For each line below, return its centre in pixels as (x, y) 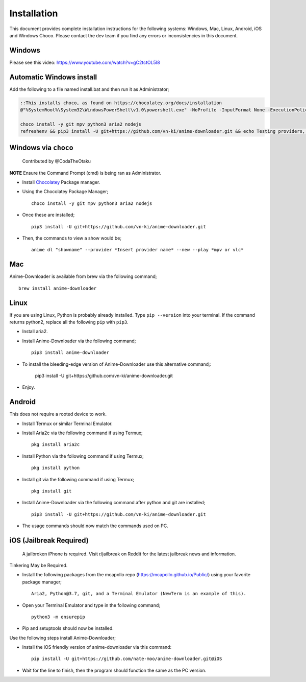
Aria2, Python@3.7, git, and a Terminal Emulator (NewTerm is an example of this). (139, 594)
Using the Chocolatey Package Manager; (65, 192)
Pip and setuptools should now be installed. (68, 628)
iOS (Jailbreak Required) (49, 540)
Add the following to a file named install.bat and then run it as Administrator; (89, 89)
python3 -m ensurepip (58, 617)
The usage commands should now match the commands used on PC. (95, 526)
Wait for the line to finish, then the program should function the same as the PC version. (114, 670)
